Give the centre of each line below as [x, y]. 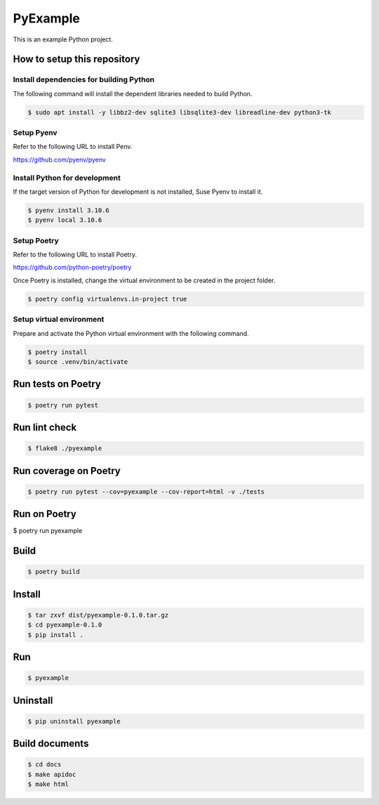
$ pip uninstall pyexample [74, 721]
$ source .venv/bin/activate [78, 361]
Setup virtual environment [59, 320]
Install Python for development [67, 178]
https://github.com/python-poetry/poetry [72, 268]
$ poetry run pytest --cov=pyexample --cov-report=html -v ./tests [146, 491]
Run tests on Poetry [57, 384]
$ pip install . [56, 635]
